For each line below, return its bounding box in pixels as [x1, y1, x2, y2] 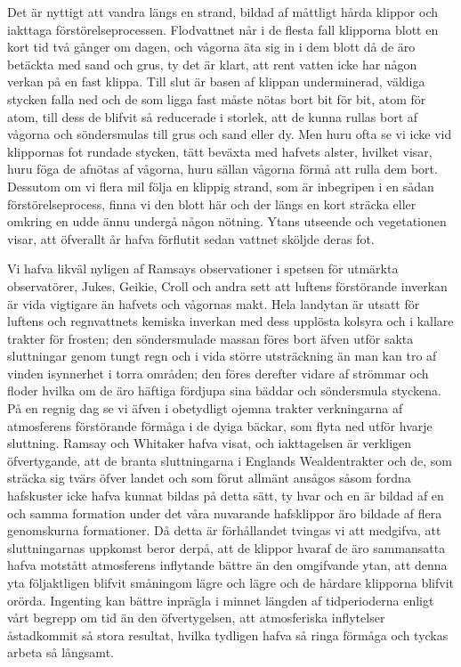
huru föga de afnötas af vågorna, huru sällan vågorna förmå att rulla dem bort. [7, 159, 438, 178]
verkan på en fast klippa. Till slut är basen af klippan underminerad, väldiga [7, 72, 425, 91]
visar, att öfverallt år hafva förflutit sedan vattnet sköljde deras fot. [7, 229, 375, 248]
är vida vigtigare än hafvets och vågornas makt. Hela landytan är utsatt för [7, 294, 420, 313]
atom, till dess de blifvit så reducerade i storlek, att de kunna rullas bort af [7, 107, 418, 126]
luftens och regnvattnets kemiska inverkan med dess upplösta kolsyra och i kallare [7, 312, 454, 330]
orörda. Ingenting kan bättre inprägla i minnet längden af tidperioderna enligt [7, 590, 434, 609]
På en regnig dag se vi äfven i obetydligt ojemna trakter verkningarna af [7, 399, 403, 418]
